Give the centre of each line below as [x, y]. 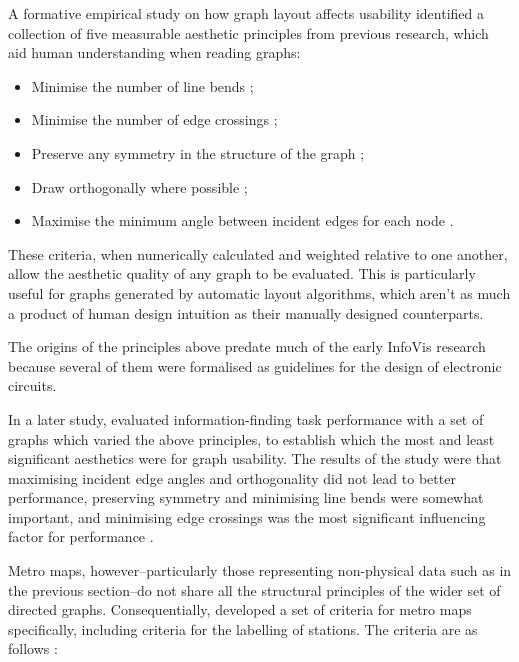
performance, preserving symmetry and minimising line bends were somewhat [246, 497]
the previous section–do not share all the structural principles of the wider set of [254, 589]
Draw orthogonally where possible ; [139, 186]
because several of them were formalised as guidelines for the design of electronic [255, 365]
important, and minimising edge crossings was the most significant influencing [247, 516]
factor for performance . [81, 536]
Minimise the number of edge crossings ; [154, 119]
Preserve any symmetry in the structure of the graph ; [198, 152]
